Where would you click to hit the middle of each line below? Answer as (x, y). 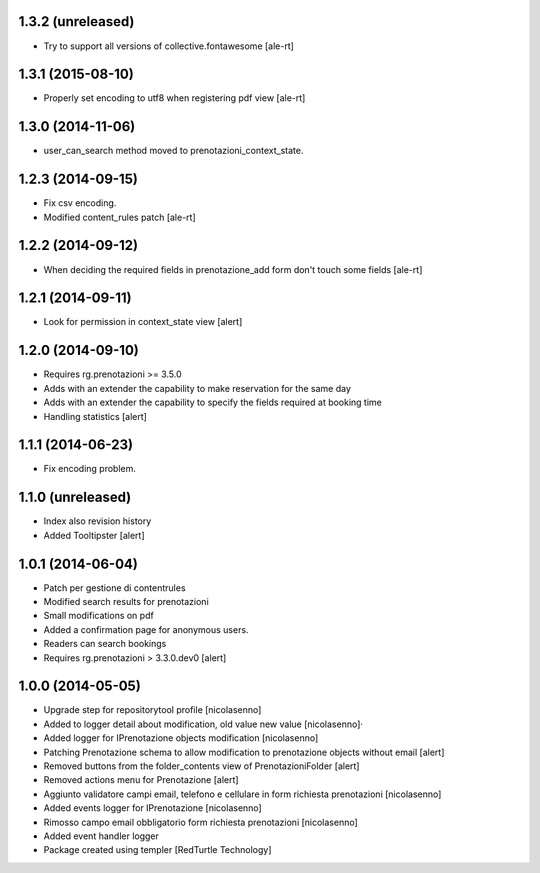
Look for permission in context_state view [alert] (143, 322)
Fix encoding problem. (90, 469)
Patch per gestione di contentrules (114, 587)
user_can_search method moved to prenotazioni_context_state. (173, 151)
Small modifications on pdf (98, 616)
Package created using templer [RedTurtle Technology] (157, 850)
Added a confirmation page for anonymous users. (146, 629)
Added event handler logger (101, 836)
